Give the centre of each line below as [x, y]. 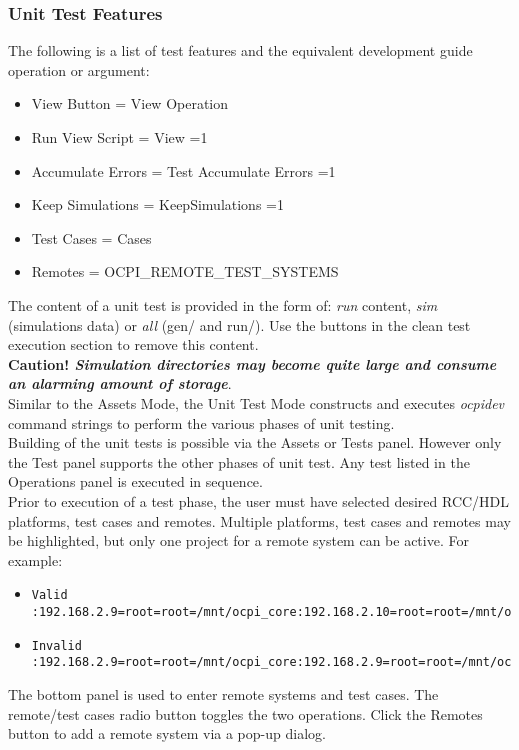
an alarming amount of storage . [120, 383]
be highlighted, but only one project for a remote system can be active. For [238, 540]
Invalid [56, 645]
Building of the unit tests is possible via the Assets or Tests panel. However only [255, 442]
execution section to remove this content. [133, 344]
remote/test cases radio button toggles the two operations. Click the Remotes [245, 713]
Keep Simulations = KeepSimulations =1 [157, 204]
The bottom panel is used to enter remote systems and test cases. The [223, 693]
